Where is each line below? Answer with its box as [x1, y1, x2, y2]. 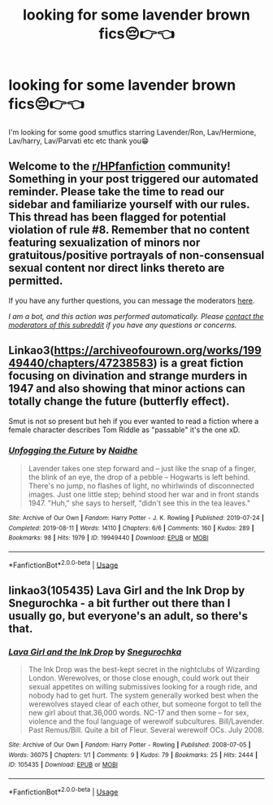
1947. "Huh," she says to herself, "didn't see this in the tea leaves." [28, 498, 251, 508]
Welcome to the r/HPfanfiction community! [8, 160, 232, 173]
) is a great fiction [153, 357, 244, 370]
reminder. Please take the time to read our [8, 185, 225, 199]
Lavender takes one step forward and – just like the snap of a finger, [28, 463, 257, 473]
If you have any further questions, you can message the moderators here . [8, 295, 255, 305]
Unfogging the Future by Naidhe [8, 445, 138, 457]
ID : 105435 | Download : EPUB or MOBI [8, 761, 118, 769]
